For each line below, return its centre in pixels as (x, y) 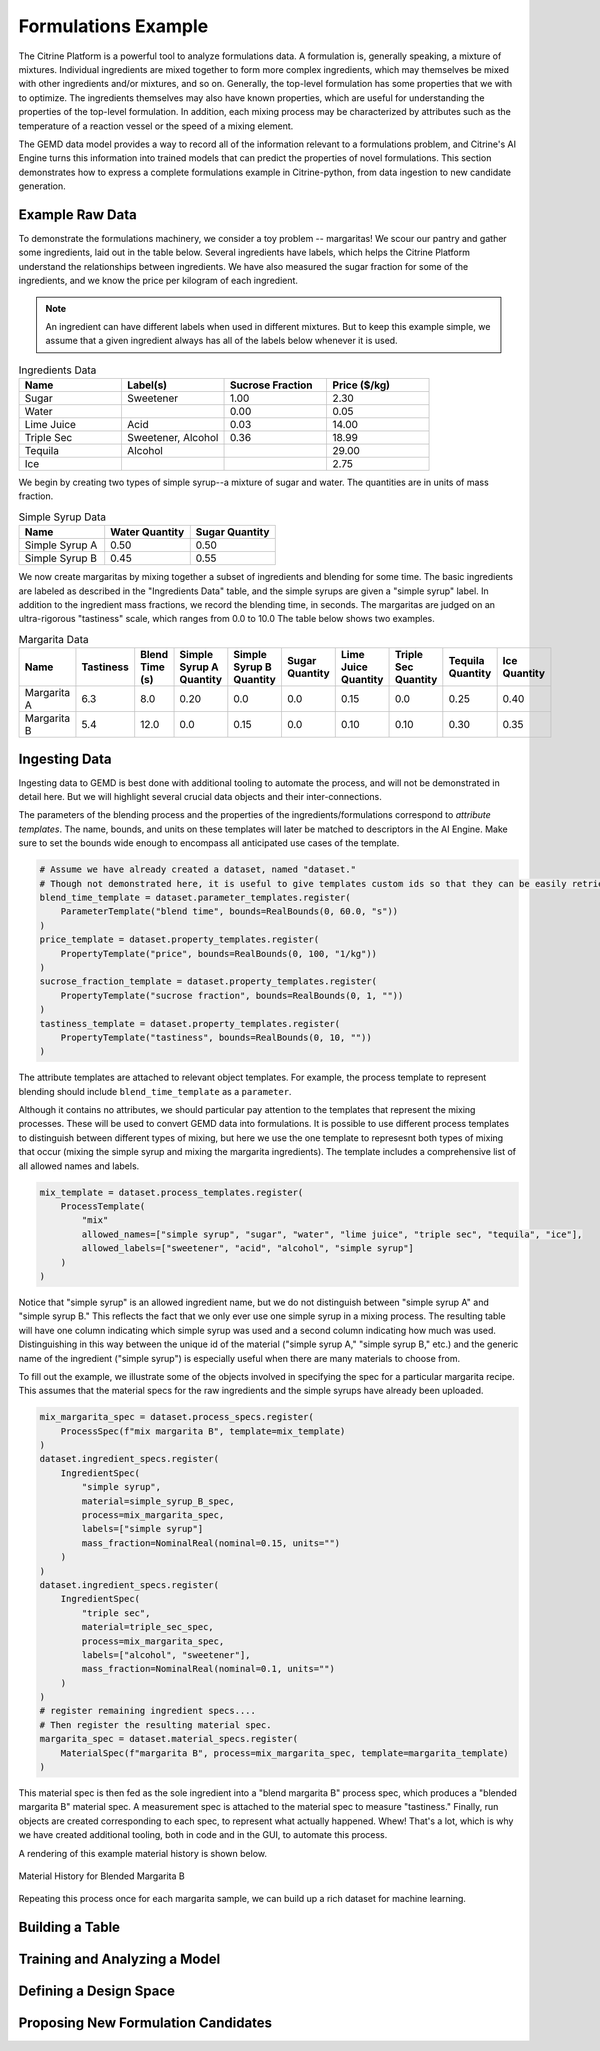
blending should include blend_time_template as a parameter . (155, 1091)
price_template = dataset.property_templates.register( (179, 939)
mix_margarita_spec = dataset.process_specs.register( (176, 1417)
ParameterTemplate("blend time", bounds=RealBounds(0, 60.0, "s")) (229, 911)
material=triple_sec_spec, (147, 1627)
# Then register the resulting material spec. (155, 1724)
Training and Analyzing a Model (119, 1959)
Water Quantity (147, 532)
